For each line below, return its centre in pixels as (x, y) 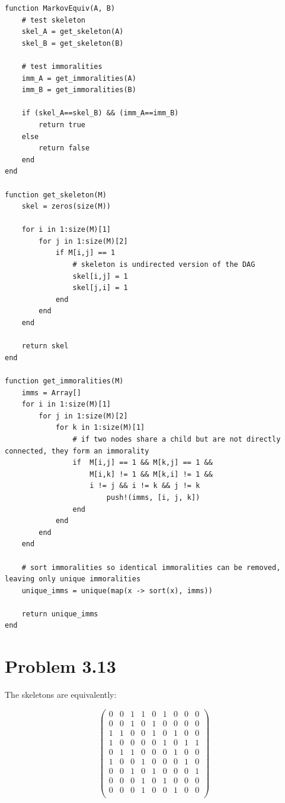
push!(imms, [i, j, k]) (153, 497)
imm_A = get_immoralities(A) (79, 78)
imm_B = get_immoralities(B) (79, 90)
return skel (45, 346)
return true (62, 125)
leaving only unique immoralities (73, 579)
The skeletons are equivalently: (61, 695)
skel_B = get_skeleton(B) (73, 43)
